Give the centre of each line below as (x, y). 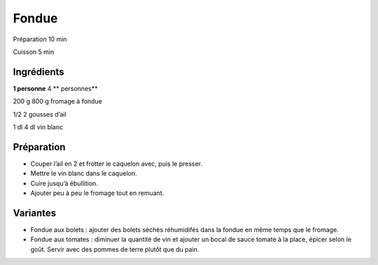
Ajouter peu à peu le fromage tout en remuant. (97, 193)
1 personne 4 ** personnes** (55, 88)
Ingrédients (38, 72)
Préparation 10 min (40, 39)
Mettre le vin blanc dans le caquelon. (84, 173)
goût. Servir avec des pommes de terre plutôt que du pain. (115, 249)
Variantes (34, 213)
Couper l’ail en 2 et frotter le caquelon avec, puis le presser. (117, 164)
